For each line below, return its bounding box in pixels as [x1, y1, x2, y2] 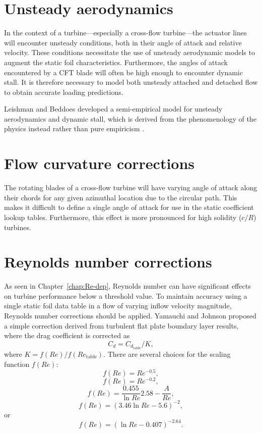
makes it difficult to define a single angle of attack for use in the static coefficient [4, 202, 254, 212]
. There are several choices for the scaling [103, 348, 231, 359]
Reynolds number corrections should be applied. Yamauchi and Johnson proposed [4, 310, 256, 321]
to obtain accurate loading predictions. [4, 86, 123, 97]
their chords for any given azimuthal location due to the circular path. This [4, 192, 237, 202]
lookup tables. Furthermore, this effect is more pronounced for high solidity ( [4, 211, 242, 222]
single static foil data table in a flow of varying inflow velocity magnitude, [4, 300, 232, 311]
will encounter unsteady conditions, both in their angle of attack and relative [4, 37, 242, 47]
